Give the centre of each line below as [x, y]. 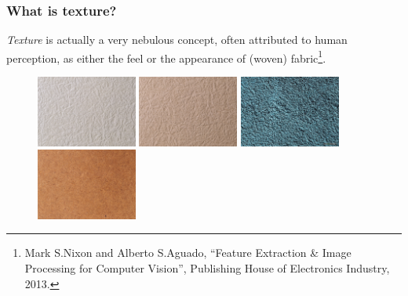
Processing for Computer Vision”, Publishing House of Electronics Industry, [207, 267]
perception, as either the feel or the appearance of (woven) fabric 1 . [166, 56]
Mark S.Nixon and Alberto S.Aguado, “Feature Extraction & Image [188, 253]
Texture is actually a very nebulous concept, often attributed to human [177, 40]
